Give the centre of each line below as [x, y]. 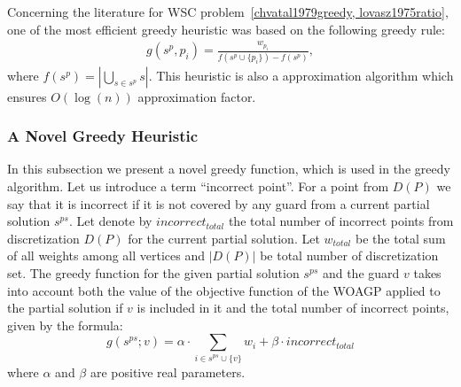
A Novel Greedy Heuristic [103, 136]
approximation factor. [197, 96]
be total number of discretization [349, 255]
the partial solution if [65, 308]
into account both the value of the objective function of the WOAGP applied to [224, 290]
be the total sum [400, 238]
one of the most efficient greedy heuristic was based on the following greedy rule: [226, 29]
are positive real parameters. [168, 372]
